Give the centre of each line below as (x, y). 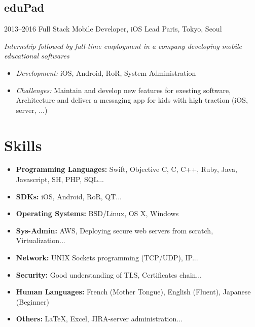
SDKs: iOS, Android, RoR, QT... (69, 196)
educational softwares (37, 56)
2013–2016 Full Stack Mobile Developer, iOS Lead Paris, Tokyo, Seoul (113, 29)
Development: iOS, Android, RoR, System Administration (106, 72)
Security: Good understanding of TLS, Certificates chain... (109, 274)
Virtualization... (41, 240)
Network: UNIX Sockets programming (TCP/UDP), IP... (107, 258)
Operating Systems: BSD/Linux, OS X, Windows (97, 213)
